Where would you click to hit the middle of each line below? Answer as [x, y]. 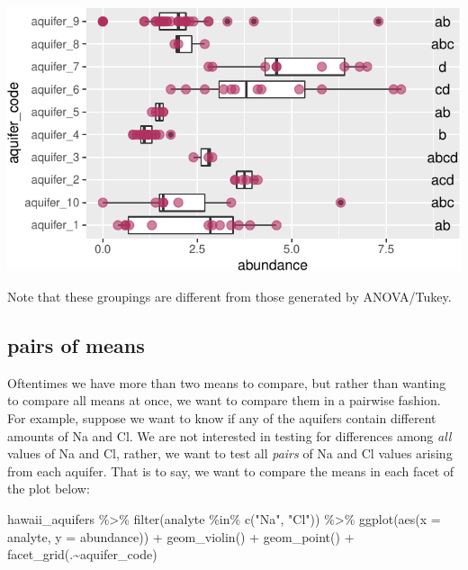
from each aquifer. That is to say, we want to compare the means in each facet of [231, 470]
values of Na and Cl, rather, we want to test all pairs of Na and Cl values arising [230, 453]
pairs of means [76, 345]
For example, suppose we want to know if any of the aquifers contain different [222, 418]
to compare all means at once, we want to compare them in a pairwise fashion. [224, 400]
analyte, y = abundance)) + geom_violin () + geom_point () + [181, 536]
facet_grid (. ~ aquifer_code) [82, 554]
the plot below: [49, 489]
